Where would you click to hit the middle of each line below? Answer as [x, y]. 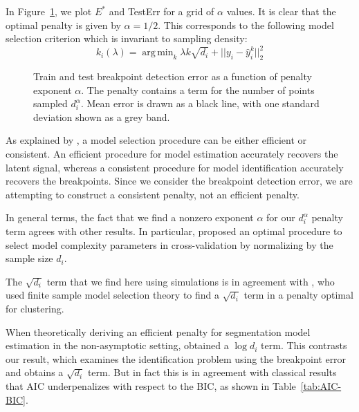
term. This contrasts [304, 345]
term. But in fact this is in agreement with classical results [212, 372]
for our [281, 217]
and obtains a [35, 372]
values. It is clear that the [281, 11]
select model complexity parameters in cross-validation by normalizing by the [169, 244]
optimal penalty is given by [63, 25]
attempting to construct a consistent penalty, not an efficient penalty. [153, 194]
